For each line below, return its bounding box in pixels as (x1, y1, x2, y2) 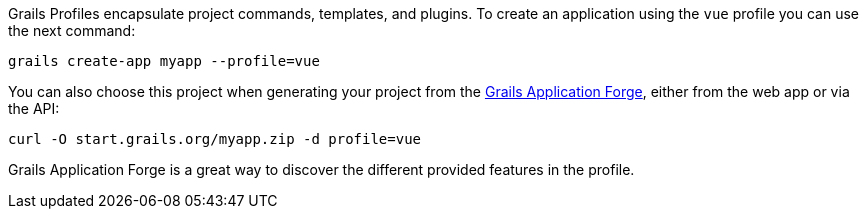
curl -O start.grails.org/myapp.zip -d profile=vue (8, 131, 422, 147)
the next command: (8, 22, 136, 39)
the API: (8, 100, 60, 117)
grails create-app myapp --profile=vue (8, 53, 320, 69)
